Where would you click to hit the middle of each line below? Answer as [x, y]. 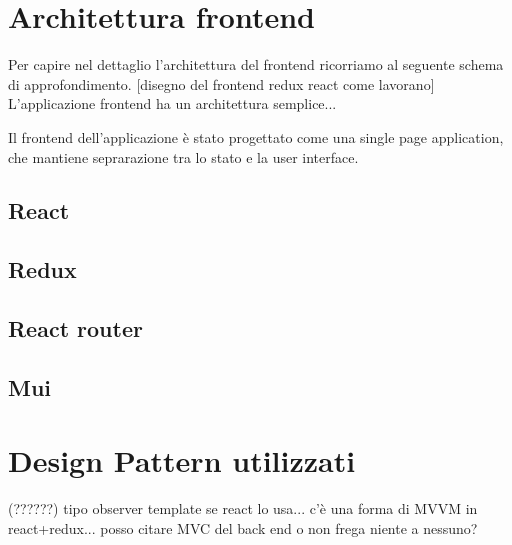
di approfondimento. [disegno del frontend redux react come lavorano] [221, 83]
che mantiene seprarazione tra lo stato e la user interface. [183, 156]
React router [75, 328]
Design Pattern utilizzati [182, 460]
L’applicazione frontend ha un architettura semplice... [172, 103]
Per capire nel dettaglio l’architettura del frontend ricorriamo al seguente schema [256, 64]
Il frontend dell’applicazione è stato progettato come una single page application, [256, 136]
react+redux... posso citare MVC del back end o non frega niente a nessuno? [243, 527]
